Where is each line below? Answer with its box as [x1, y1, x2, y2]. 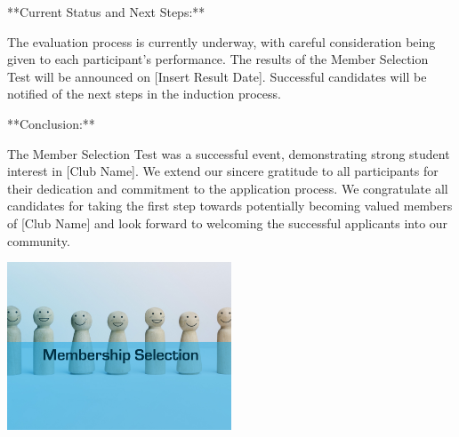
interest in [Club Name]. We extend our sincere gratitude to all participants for [7, 162, 439, 180]
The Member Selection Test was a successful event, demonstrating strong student [7, 144, 450, 163]
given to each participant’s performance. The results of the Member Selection [7, 50, 429, 68]
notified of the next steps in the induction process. [7, 84, 281, 103]
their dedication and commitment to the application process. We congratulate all [7, 179, 448, 197]
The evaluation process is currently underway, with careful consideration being [7, 32, 436, 51]
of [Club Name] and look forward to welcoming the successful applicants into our [7, 213, 448, 232]
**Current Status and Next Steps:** [7, 3, 205, 20]
